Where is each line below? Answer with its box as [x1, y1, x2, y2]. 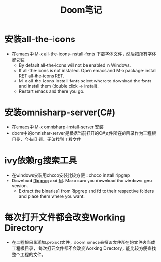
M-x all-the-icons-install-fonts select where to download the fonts [18, 78, 152, 83]
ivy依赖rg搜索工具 [4, 155, 77, 166]
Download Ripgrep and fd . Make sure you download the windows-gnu [11, 178, 152, 183]
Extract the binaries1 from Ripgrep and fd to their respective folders [18, 188, 154, 194]
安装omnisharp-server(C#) [4, 107, 116, 118]
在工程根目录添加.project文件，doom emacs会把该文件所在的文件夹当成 [11, 239, 156, 245]
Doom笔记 [60, 4, 103, 16]
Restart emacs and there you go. [18, 88, 85, 94]
